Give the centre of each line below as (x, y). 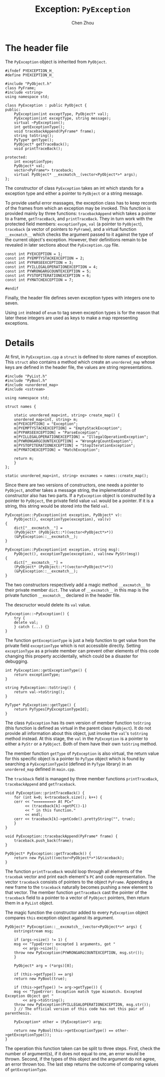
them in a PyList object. (29, 903)
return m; (24, 458)
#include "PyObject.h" (28, 84)
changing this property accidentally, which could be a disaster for (72, 656)
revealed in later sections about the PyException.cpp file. (62, 245)
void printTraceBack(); (38, 149)
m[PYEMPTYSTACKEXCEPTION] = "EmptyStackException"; (68, 428)
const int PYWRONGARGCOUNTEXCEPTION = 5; (48, 271)
